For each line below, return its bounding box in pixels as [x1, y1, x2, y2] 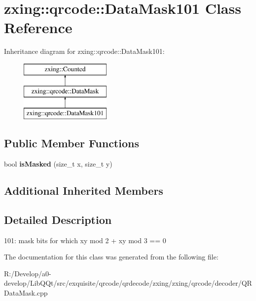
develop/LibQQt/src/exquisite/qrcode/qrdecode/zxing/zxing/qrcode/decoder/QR [4, 278, 252, 288]
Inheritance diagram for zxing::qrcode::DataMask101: [4, 46, 165, 56]
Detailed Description [4, 212, 112, 227]
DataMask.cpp [4, 288, 48, 298]
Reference [4, 17, 73, 38]
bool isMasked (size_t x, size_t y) [4, 159, 112, 169]
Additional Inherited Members [4, 183, 163, 198]
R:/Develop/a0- [4, 268, 51, 278]
